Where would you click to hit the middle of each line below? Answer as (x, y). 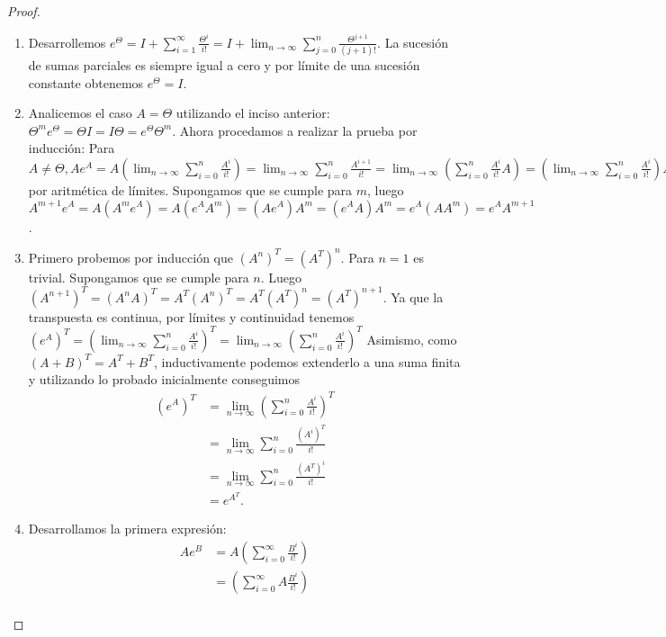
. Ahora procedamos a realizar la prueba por (295, 130)
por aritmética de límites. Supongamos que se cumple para (190, 189)
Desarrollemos (67, 42)
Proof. (24, 11)
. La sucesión (413, 42)
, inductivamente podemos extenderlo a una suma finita (307, 361)
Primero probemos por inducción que (130, 257)
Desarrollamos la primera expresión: (127, 529)
